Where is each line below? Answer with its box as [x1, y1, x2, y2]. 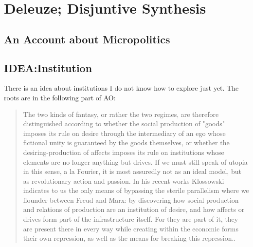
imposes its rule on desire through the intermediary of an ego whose [23, 128, 226, 138]
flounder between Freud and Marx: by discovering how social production [23, 194, 239, 205]
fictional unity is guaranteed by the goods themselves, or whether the [23, 137, 230, 148]
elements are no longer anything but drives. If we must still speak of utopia [23, 156, 248, 167]
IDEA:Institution [4, 60, 92, 75]
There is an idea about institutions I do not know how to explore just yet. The [4, 83, 239, 93]
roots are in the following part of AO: [4, 92, 116, 102]
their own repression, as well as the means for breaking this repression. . [23, 233, 236, 243]
